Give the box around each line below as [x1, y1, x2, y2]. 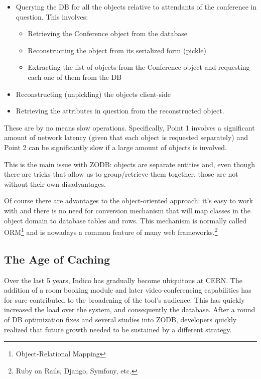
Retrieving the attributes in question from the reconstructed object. [16, 105, 224, 116]
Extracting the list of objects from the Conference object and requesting [28, 62, 250, 72]
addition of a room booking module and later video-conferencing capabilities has [4, 285, 251, 295]
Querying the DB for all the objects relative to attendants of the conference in [16, 2, 257, 12]
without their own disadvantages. [4, 178, 106, 189]
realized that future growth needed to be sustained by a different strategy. [4, 324, 232, 334]
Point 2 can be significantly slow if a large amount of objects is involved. [4, 142, 227, 152]
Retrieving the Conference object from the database [28, 28, 187, 39]
